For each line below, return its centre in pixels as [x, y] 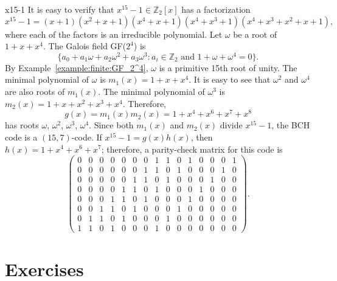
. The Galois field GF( [85, 46]
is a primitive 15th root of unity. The [228, 67]
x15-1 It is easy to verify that [60, 9]
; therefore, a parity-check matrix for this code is [192, 149]
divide [231, 125]
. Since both [111, 125]
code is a [21, 137]
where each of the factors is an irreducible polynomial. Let [114, 34]
